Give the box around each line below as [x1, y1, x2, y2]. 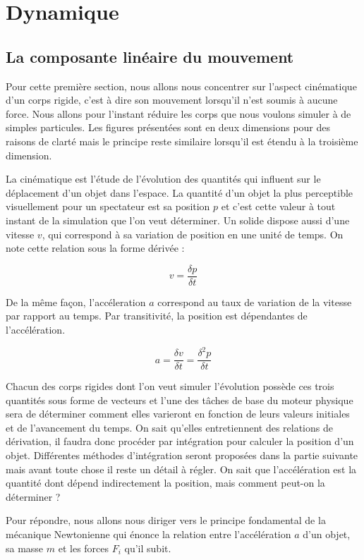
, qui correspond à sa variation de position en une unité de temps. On [42, 226, 344, 241]
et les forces [58, 540, 109, 555]
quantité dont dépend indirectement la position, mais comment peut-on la [6, 475, 325, 490]
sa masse [6, 540, 44, 555]
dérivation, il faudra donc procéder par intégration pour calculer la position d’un [6, 434, 354, 449]
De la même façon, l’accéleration [6, 294, 146, 309]
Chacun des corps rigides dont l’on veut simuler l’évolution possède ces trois [6, 379, 334, 394]
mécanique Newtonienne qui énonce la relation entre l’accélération [6, 527, 291, 542]
